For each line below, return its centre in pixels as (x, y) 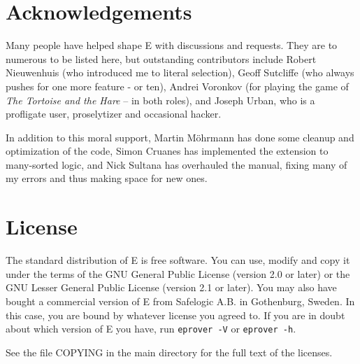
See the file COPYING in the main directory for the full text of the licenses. (169, 352)
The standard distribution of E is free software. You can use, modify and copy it (178, 260)
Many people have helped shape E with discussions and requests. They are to (172, 45)
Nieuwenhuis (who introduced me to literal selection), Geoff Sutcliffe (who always (180, 72)
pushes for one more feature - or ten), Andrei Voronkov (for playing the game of (177, 86)
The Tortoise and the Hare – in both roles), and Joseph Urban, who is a (160, 100)
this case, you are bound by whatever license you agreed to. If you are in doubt (175, 315)
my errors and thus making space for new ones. (107, 178)
